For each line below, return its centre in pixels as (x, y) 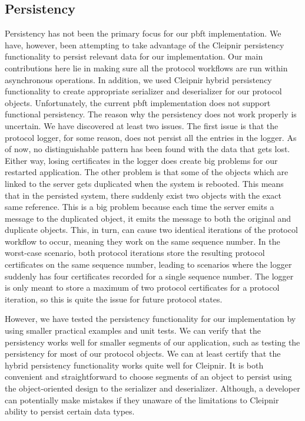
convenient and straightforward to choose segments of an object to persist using (148, 376)
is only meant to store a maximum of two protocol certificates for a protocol (142, 287)
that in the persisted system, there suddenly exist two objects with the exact (143, 195)
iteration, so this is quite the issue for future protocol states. (114, 299)
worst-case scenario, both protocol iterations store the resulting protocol (135, 253)
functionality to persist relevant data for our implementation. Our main (134, 56)
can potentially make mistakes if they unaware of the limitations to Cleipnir (142, 399)
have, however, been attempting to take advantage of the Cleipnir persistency (145, 45)
